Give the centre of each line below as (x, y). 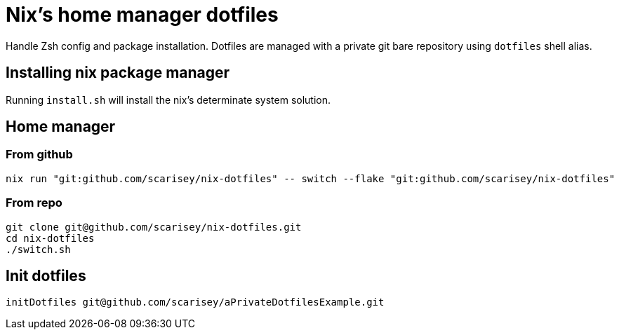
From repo (34, 203)
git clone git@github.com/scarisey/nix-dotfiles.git (154, 227)
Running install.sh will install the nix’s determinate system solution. (168, 100)
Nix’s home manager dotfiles (142, 15)
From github (39, 155)
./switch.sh (38, 249)
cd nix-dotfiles (50, 238)
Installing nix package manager (118, 73)
